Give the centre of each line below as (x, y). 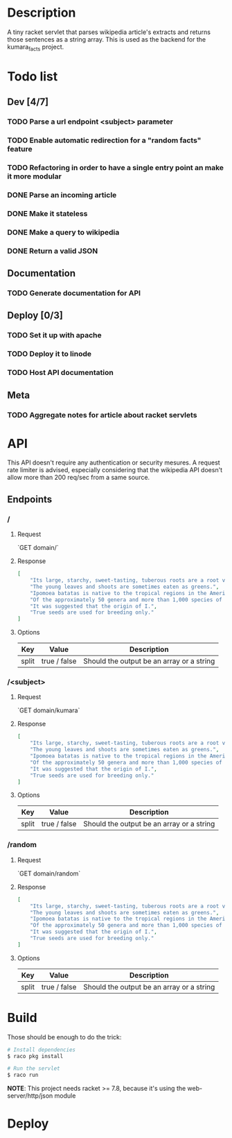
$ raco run (23, 1075)
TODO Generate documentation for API (74, 293)
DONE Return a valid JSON (53, 251)
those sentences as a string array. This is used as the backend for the (107, 39)
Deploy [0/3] (35, 316)
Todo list (33, 76)
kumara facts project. (36, 48)
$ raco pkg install (35, 1056)
